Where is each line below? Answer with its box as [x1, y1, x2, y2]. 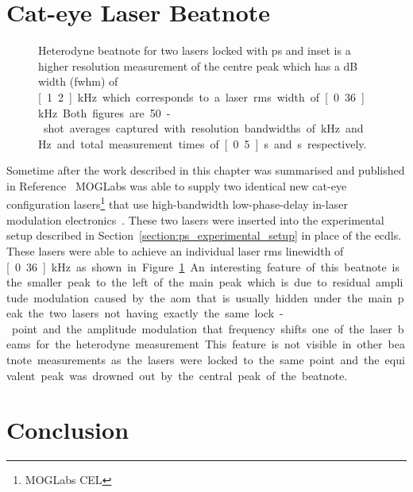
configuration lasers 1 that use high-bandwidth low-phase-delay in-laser [6, 194, 348, 213]
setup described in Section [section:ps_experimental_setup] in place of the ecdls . [6, 227, 402, 244]
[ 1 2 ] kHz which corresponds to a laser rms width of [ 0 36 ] [38, 88, 365, 105]
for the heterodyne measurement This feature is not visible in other [36, 336, 383, 352]
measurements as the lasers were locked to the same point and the [37, 352, 380, 368]
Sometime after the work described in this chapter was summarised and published [6, 162, 405, 179]
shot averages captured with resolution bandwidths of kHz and [43, 120, 364, 136]
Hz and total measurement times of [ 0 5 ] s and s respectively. [38, 135, 367, 152]
